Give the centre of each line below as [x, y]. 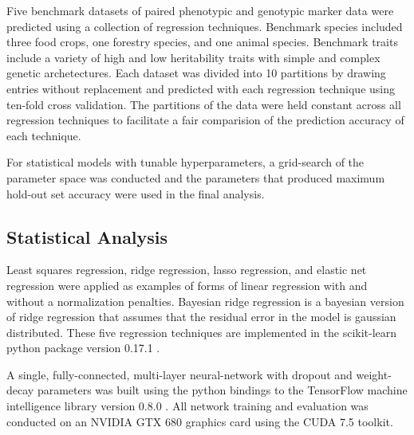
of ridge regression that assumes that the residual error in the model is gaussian [201, 317]
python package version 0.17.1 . [83, 348]
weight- [374, 374]
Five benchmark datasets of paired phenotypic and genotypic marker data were [200, 10]
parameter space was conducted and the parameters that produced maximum [196, 177]
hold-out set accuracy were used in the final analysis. [136, 193]
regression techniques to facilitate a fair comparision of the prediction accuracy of [205, 120]
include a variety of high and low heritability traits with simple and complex [193, 57]
